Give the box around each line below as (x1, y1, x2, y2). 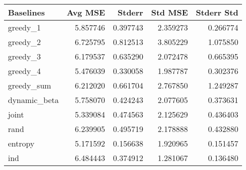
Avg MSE (66, 6, 105, 18)
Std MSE (151, 6, 188, 18)
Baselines (8, 6, 45, 18)
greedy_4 (8, 65, 41, 76)
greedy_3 (8, 50, 41, 62)
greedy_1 (8, 21, 41, 33)
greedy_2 (8, 36, 41, 47)
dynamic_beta (8, 94, 59, 105)
